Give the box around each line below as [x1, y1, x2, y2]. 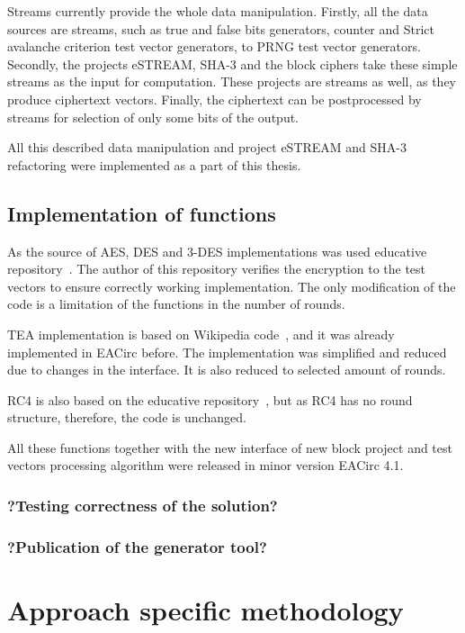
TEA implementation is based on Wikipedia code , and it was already [7, 324, 395, 343]
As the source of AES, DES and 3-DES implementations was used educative [7, 241, 427, 260]
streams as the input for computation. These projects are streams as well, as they [7, 72, 456, 91]
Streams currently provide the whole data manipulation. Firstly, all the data [7, 2, 428, 20]
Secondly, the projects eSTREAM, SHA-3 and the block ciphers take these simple [7, 54, 458, 73]
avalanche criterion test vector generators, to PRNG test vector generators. [7, 37, 421, 56]
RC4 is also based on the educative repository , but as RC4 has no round [7, 390, 413, 409]
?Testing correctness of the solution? [7, 494, 278, 516]
